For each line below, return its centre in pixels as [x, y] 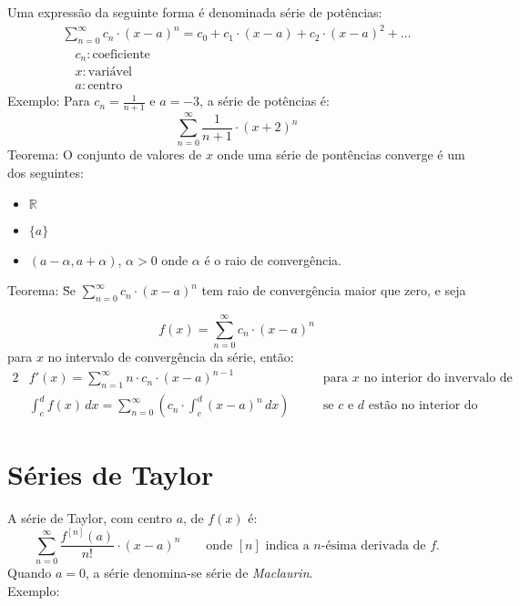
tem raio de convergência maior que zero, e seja [334, 290]
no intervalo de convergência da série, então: [171, 357]
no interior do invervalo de [438, 379]
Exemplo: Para [49, 101]
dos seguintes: [46, 173]
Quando [30, 573]
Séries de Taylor [111, 474]
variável [110, 72]
